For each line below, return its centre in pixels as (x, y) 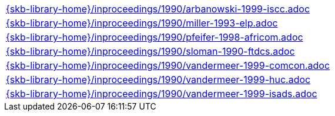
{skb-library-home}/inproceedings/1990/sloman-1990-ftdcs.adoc (150, 51)
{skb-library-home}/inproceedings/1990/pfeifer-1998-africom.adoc (155, 37)
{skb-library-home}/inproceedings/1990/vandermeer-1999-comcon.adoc (168, 65)
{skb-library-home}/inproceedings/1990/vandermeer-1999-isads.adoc (162, 94)
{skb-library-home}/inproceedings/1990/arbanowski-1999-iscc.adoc (158, 9)
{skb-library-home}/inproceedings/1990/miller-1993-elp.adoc (142, 23)
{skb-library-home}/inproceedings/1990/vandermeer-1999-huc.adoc (158, 79)
